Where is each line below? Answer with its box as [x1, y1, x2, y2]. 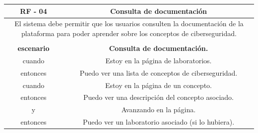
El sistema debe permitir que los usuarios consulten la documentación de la [14, 18, 244, 29]
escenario [17, 43, 50, 53]
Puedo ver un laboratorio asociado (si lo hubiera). [82, 117, 235, 127]
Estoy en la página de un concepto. [105, 80, 212, 90]
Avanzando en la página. [121, 104, 196, 115]
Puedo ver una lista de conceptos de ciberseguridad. [79, 67, 238, 78]
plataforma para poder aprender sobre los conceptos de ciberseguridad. [21, 28, 237, 38]
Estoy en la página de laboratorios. [105, 55, 212, 65]
